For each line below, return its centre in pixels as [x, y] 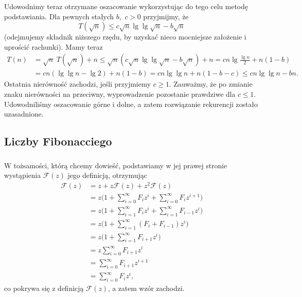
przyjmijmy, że [166, 16]
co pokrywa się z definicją [44, 288]
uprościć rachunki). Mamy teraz [53, 46]
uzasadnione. [24, 114]
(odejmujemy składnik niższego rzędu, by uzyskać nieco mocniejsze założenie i [125, 37]
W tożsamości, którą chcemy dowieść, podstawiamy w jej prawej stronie [116, 165]
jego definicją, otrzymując [107, 175]
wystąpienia [23, 175]
